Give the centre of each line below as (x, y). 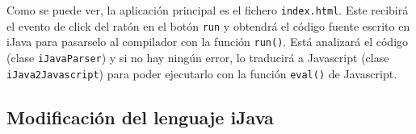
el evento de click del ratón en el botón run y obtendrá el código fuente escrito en (208, 25)
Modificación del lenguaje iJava (140, 117)
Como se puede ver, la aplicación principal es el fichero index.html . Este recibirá (208, 10)
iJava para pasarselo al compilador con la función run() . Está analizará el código (208, 42)
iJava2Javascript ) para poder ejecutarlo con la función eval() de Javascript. (202, 73)
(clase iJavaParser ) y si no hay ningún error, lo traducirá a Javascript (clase (198, 57)
